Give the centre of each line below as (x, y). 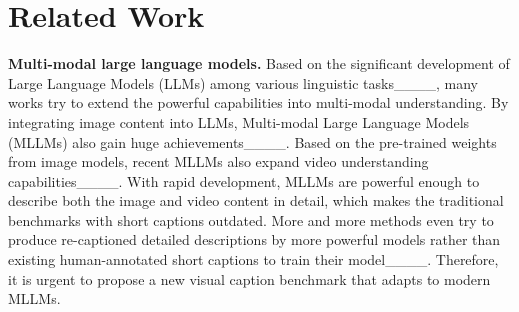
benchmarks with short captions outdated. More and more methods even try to (251, 219)
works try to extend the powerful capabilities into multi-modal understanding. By (258, 102)
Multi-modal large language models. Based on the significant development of (259, 63)
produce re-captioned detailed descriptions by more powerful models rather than (254, 239)
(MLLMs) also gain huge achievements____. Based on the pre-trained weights (252, 141)
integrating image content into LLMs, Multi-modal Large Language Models (239, 121)
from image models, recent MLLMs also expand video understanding (218, 161)
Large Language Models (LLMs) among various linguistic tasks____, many (243, 82)
